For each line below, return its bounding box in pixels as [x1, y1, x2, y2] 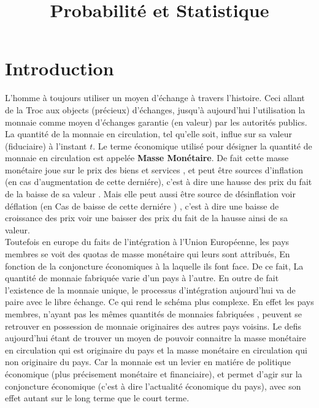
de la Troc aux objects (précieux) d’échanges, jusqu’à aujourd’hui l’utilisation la [5, 103, 306, 116]
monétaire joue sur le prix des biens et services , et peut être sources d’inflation [5, 163, 304, 176]
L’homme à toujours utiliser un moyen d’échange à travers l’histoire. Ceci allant [5, 91, 305, 104]
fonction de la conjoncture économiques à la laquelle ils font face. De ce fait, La [5, 259, 304, 272]
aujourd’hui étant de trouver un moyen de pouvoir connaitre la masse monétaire [5, 331, 306, 344]
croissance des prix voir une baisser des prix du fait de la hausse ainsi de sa [5, 211, 288, 224]
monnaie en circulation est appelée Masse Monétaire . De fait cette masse [5, 151, 289, 164]
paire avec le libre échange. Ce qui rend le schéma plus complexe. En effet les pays [5, 295, 314, 308]
